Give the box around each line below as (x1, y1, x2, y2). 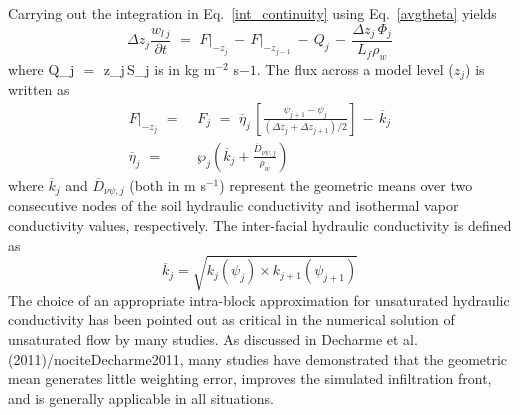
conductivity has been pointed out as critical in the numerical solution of (8, 309, 455, 330)
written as (8, 79, 70, 100)
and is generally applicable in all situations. (8, 387, 274, 408)
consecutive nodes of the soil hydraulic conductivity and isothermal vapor (8, 195, 459, 216)
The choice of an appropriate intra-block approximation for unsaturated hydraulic (8, 289, 510, 310)
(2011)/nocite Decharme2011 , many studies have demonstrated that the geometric (8, 348, 508, 369)
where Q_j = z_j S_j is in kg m (8, 58, 216, 79)
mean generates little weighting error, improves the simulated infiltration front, (8, 368, 492, 389)
